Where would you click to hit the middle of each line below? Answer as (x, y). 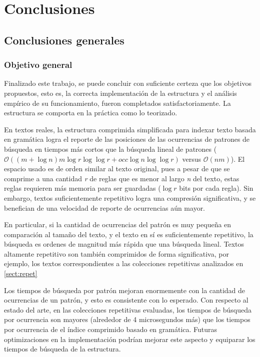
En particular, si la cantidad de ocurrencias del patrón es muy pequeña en (118, 224)
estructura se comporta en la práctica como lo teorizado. (91, 113)
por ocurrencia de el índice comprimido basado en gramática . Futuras (111, 329)
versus (192, 159)
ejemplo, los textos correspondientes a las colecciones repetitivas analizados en (124, 263)
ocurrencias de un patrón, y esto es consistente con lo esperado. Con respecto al (126, 300)
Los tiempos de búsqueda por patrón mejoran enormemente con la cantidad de (125, 290)
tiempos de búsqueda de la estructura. (62, 349)
